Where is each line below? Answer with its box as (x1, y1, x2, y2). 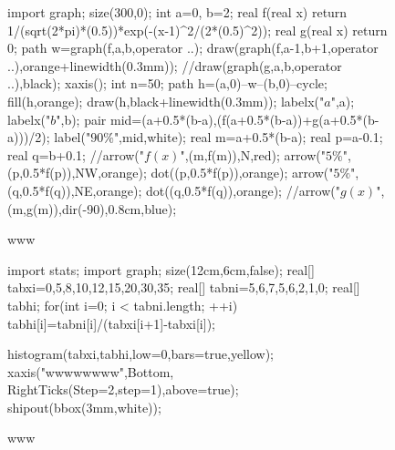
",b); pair (56, 109, 107, 128)
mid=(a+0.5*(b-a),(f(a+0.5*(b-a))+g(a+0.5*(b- (110, 109, 379, 128)
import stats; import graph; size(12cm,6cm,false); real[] (7, 260, 315, 279)
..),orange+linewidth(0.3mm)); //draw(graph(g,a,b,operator (7, 56, 342, 75)
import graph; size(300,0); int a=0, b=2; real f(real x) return (7, 3, 348, 21)
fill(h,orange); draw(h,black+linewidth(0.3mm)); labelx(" (7, 91, 325, 110)
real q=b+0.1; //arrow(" (7, 145, 145, 164)
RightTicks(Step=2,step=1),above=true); (7, 380, 239, 399)
